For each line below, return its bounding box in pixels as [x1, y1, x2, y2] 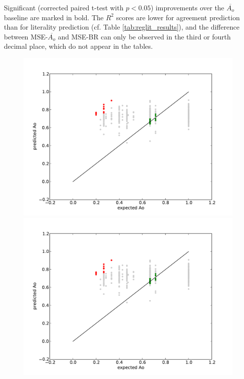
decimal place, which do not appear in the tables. [4, 41, 153, 51]
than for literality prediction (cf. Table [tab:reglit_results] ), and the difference [4, 22, 240, 32]
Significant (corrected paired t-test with [4, 2, 124, 12]
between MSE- [4, 31, 48, 41]
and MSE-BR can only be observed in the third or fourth [58, 31, 231, 41]
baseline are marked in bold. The [4, 12, 104, 22]
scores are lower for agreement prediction [116, 12, 240, 22]
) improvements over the [150, 2, 224, 12]
